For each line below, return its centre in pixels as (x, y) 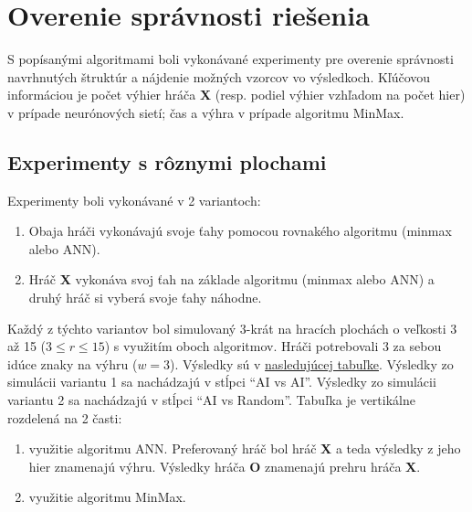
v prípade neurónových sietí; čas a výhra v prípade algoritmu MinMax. (206, 112)
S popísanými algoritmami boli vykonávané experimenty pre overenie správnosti (231, 59)
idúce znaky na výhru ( (73, 363)
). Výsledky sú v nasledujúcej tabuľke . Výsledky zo (312, 363)
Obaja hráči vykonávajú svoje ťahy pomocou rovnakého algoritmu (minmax (240, 231)
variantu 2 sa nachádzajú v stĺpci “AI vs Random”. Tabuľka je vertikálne (211, 400)
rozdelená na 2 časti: (65, 417)
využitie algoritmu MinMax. (107, 497)
